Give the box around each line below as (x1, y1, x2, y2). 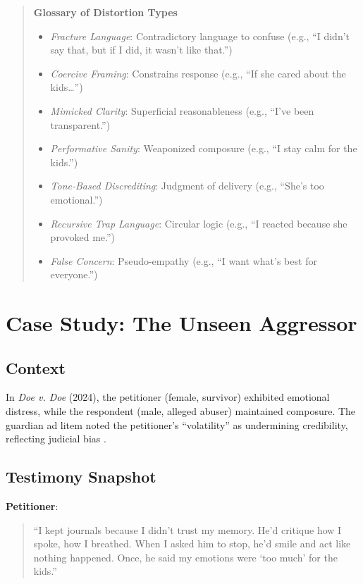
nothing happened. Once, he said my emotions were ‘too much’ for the (33, 549, 338, 564)
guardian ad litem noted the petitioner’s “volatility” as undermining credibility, (6, 417, 348, 432)
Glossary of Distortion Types (33, 5, 178, 19)
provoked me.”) (50, 230, 116, 244)
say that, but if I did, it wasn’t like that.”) (50, 42, 233, 57)
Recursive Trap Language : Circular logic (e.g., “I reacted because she (50, 216, 347, 230)
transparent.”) (50, 117, 111, 132)
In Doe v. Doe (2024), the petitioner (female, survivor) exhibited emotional (6, 390, 330, 404)
